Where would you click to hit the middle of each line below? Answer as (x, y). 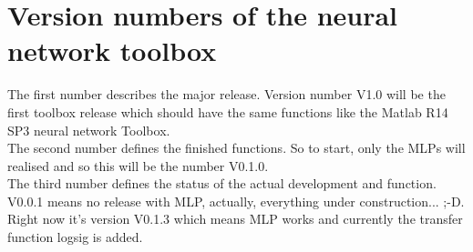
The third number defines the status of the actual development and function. (222, 183)
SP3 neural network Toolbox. (89, 130)
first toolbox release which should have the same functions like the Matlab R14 (228, 111)
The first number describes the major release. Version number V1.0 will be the (226, 94)
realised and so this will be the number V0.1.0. (138, 165)
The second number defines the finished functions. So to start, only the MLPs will (236, 148)
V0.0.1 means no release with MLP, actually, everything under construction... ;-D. (236, 201)
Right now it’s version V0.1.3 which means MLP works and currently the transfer (235, 219)
